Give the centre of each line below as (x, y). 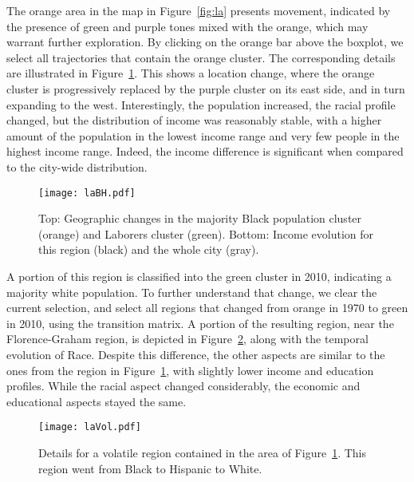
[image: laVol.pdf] (90, 427)
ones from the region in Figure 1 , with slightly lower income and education (190, 370)
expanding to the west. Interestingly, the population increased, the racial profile (201, 104)
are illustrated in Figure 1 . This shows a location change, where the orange (191, 73)
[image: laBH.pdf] (87, 193)
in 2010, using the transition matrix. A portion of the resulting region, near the (200, 323)
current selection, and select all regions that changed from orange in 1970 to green (207, 308)
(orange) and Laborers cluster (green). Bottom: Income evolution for (206, 233)
